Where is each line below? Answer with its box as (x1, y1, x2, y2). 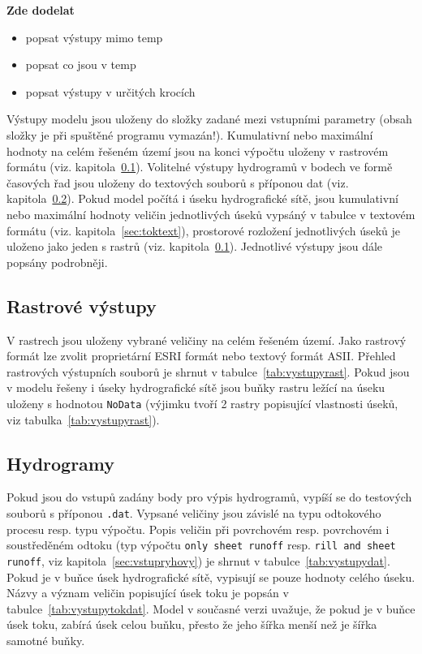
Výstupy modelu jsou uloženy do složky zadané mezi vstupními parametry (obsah (6, 110, 412, 127)
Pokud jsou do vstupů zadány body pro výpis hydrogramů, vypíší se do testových (6, 488, 412, 506)
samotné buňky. (6, 631, 85, 648)
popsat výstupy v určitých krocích (25, 83, 196, 100)
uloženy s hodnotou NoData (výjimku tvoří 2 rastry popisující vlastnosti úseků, (6, 394, 398, 411)
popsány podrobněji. (6, 253, 108, 270)
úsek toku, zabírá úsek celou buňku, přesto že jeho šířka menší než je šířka (6, 616, 377, 633)
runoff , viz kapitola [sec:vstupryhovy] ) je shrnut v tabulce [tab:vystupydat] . (6, 552, 390, 569)
